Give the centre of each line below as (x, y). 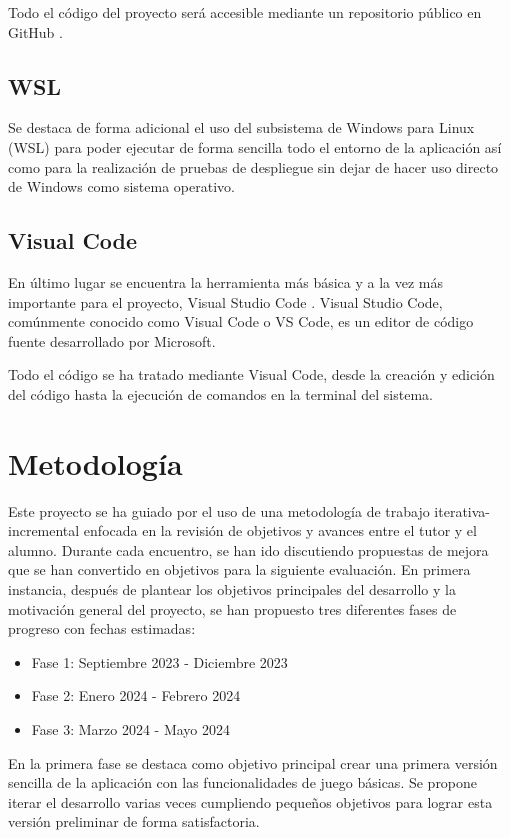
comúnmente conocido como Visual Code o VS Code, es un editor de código (241, 321)
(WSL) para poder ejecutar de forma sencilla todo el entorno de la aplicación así (255, 146)
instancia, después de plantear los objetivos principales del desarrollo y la (232, 589)
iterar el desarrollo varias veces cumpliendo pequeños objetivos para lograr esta (250, 801)
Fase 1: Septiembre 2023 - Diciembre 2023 (159, 661)
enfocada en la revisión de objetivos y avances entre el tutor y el (280, 530)
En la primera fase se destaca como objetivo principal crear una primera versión (253, 762)
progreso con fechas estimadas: (102, 628)
